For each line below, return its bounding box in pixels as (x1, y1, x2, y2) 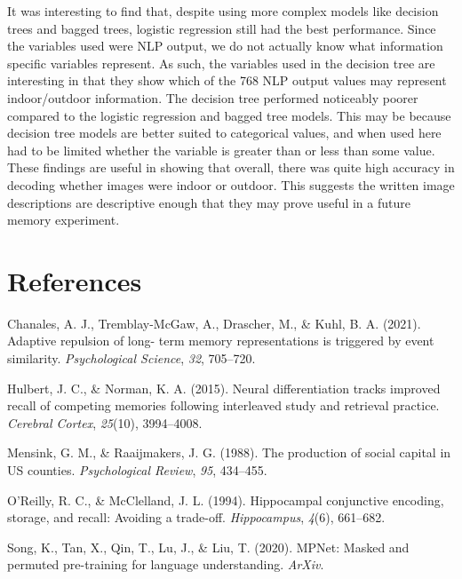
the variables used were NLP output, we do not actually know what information (7, 36, 443, 55)
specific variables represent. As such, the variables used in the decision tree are (7, 53, 435, 72)
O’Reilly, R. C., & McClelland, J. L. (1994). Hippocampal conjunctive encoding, (7, 490, 444, 509)
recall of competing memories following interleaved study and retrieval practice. (7, 396, 440, 415)
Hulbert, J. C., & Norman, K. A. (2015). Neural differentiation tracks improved (7, 378, 441, 397)
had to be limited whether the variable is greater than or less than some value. (7, 140, 435, 159)
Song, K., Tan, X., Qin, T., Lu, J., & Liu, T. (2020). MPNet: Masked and (7, 537, 410, 556)
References (7, 262, 142, 298)
